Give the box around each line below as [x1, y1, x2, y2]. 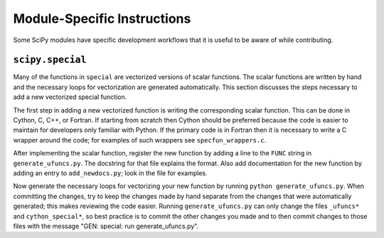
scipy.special [13, 54, 87, 66]
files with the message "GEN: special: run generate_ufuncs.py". [13, 222, 199, 230]
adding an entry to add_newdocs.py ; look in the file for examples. [13, 168, 208, 177]
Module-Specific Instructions [13, 11, 191, 26]
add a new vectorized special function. [13, 93, 127, 101]
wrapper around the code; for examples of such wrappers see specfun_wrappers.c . [13, 135, 267, 144]
